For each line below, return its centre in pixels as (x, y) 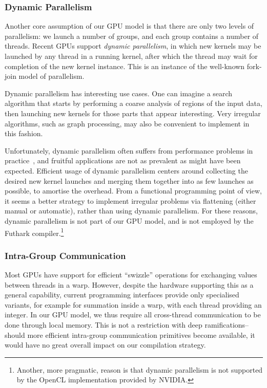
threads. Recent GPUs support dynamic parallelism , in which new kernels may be (133, 46)
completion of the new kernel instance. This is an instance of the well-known (125, 66)
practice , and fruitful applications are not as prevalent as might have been (123, 160)
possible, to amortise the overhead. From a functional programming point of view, (133, 191)
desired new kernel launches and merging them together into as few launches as (129, 180)
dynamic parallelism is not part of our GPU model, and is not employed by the (129, 220)
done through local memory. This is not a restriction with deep (104, 324)
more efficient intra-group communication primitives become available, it (141, 335)
